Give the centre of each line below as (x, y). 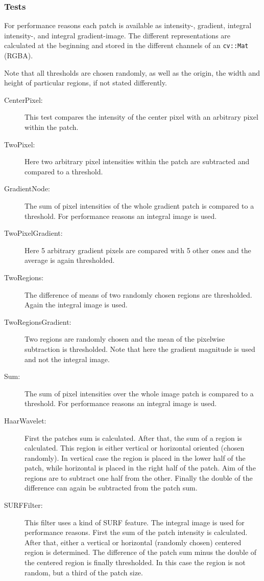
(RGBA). (19, 55)
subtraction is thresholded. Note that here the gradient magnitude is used (140, 349)
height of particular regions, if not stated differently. (86, 83)
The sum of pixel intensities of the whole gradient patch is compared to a (139, 206)
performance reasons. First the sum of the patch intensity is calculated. (136, 532)
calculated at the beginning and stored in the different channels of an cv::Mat (126, 45)
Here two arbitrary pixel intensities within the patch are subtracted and (137, 161)
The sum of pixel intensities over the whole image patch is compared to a (139, 393)
